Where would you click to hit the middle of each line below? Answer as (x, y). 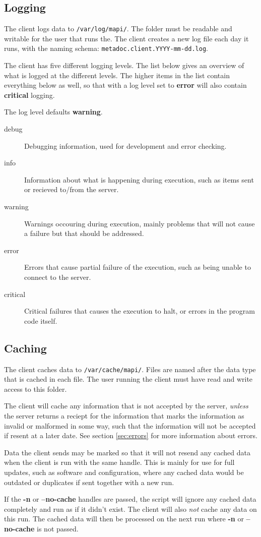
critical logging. (29, 95)
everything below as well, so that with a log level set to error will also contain (125, 85)
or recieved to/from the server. (72, 189)
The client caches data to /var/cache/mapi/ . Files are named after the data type (130, 369)
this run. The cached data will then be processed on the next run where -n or (124, 519)
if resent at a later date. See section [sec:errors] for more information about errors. (131, 435)
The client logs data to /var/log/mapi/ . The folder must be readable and (118, 28)
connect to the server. (58, 277)
